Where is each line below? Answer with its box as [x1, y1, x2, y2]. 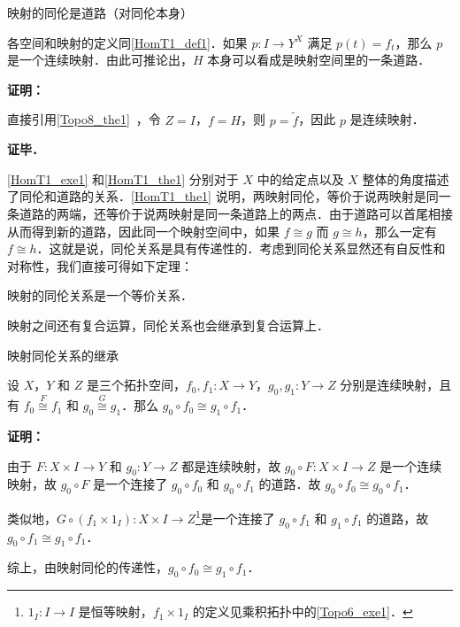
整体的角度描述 [362, 169, 449, 188]
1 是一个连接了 [195, 507, 275, 527]
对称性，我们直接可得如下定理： [7, 256, 193, 275]
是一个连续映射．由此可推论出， [7, 50, 193, 69]
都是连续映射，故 [181, 456, 281, 475]
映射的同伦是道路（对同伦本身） [7, 4, 193, 21]
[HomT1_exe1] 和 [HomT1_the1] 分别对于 [7, 169, 239, 188]
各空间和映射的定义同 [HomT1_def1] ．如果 [7, 33, 248, 51]
